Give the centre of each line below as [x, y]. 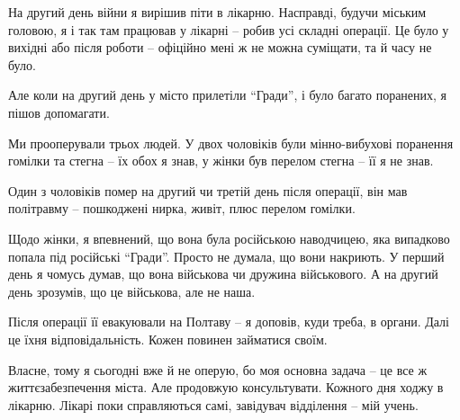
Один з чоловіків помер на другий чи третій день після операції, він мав [208, 190]
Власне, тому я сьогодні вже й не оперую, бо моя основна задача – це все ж [218, 369]
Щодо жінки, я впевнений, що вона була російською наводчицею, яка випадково [229, 238]
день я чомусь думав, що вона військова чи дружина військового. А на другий [223, 274]
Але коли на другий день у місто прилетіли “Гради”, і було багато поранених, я [228, 95]
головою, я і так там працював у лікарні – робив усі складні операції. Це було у [229, 29]
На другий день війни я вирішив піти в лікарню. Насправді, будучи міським [217, 12]
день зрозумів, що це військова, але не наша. [132, 291]
